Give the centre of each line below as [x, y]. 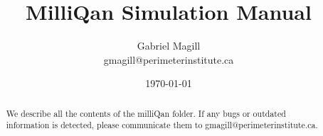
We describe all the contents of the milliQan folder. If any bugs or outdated [146, 113]
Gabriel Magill [169, 46]
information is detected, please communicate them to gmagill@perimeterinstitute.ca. [162, 125]
